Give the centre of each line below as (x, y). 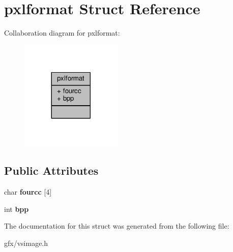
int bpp (17, 209)
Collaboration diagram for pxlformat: (62, 33)
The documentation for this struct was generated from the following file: (117, 226)
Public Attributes (51, 170)
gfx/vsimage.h (26, 243)
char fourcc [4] (28, 192)
